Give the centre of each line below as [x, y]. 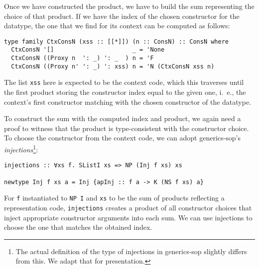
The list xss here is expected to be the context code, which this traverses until [124, 82]
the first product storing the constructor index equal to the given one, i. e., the [125, 92]
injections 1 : [21, 149]
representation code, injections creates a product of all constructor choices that [128, 207]
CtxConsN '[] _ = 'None [88, 50]
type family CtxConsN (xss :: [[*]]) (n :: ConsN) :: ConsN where [117, 41]
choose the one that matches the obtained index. [78, 227]
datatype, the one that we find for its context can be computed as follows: [117, 26]
